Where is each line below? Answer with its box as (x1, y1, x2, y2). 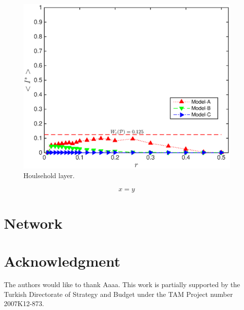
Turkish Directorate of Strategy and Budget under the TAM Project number (4, 289, 233, 299)
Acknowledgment (4, 251, 120, 271)
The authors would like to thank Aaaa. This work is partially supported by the (4, 279, 240, 289)
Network (4, 213, 63, 233)
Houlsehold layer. (23, 170, 75, 180)
